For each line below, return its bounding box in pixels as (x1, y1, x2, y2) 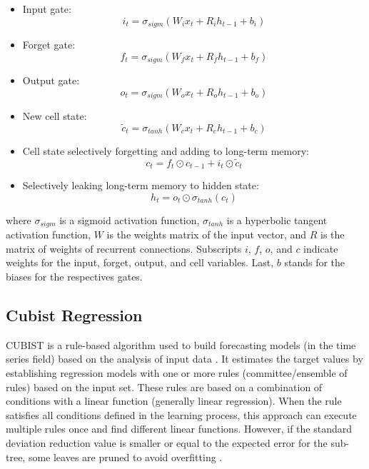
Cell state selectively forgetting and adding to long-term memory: (22, 143, 309, 158)
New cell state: (22, 109, 87, 123)
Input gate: (22, 1, 71, 16)
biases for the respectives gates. (6, 269, 143, 284)
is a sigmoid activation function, (59, 212, 200, 227)
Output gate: (22, 73, 80, 88)
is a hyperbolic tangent (226, 212, 328, 227)
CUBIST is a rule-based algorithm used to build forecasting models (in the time (6, 337, 356, 352)
